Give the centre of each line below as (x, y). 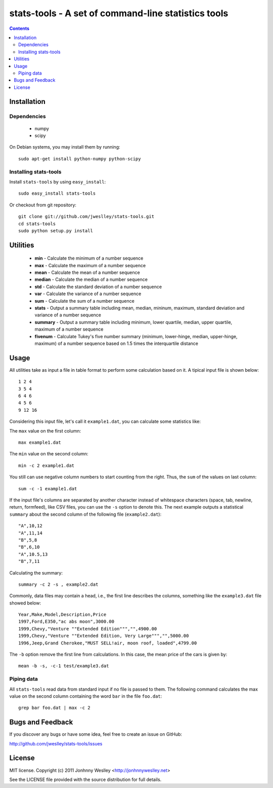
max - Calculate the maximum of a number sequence (90, 265)
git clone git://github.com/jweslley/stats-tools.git (86, 217)
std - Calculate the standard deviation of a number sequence (98, 286)
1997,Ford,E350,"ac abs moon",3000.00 (66, 622)
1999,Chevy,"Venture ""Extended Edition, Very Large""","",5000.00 (104, 636)
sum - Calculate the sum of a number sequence (85, 301)
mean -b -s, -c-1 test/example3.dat (64, 666)
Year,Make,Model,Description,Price (62, 615)
